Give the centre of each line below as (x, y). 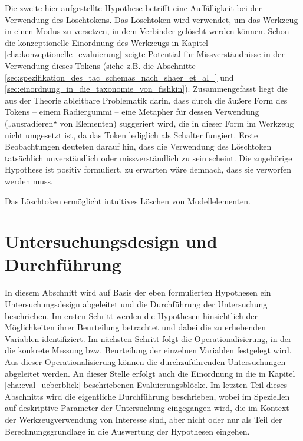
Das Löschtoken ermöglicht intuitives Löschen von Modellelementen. (128, 200)
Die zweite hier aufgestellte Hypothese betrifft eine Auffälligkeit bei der (133, 8)
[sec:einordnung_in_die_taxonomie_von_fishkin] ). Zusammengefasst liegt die (146, 89)
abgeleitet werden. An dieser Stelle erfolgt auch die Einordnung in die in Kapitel (150, 373)
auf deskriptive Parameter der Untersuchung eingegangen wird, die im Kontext (147, 408)
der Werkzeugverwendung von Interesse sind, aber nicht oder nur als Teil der (144, 419)
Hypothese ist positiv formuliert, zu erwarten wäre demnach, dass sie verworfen (148, 169)
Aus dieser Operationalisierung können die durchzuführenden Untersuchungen (145, 361)
